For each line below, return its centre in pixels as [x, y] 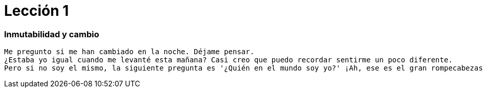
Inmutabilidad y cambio [52, 34]
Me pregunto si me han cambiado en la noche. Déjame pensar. [129, 52]
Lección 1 [37, 11]
